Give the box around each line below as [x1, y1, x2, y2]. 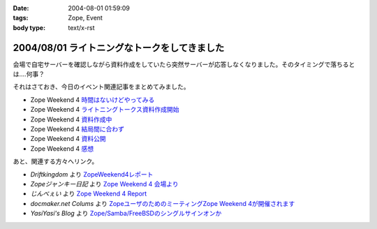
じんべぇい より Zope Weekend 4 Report [30, 189, 147, 198]
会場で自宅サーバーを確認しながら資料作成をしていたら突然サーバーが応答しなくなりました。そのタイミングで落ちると [13, 60, 355, 68]
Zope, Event [68, 14, 103, 22]
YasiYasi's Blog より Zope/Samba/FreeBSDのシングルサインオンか [30, 209, 222, 218]
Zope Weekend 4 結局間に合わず [30, 125, 125, 133]
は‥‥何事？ [13, 70, 45, 78]
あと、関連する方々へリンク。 [13, 157, 98, 165]
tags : [13, 14, 29, 22]
